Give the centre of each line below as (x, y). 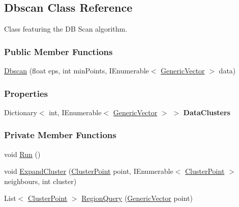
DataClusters (207, 112)
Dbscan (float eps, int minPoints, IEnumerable (77, 71)
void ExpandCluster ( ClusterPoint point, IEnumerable (89, 171)
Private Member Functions (60, 135)
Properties (26, 93)
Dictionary (21, 112)
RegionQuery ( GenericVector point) (137, 198)
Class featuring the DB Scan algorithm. (66, 29)
